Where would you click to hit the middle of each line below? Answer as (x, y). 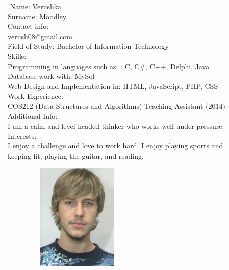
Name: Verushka (36, 6)
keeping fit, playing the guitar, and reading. (76, 155)
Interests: (22, 136)
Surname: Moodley (37, 16)
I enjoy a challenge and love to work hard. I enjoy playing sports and (116, 146)
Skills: (17, 56)
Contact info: (28, 26)
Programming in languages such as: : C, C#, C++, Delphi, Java (109, 66)
